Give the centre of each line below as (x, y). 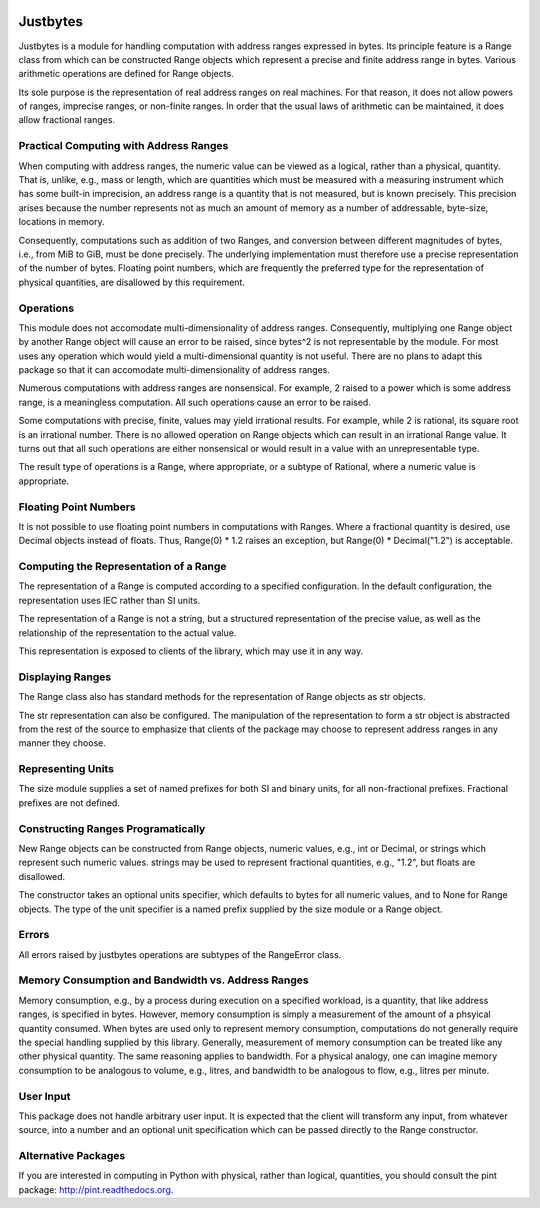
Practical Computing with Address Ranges (123, 146)
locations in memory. (61, 222)
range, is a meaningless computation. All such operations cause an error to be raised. (195, 402)
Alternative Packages (72, 1156)
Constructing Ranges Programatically (112, 828)
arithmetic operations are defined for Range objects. (126, 74)
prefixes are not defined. (69, 802)
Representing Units (66, 769)
